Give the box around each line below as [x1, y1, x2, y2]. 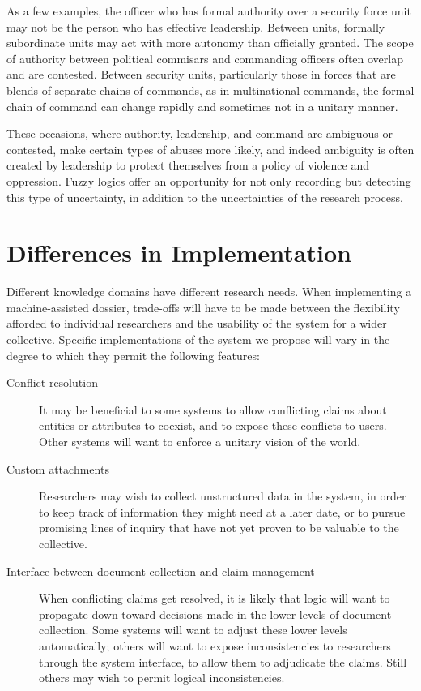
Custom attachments [6, 460, 109, 477]
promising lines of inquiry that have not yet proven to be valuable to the [39, 519, 399, 536]
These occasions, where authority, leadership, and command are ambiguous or [6, 125, 393, 142]
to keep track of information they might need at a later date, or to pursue [39, 503, 406, 520]
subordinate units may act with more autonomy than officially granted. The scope [6, 34, 414, 51]
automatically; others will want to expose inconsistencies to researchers [39, 637, 391, 654]
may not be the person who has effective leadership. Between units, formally [6, 18, 385, 35]
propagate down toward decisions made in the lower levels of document [39, 605, 392, 622]
